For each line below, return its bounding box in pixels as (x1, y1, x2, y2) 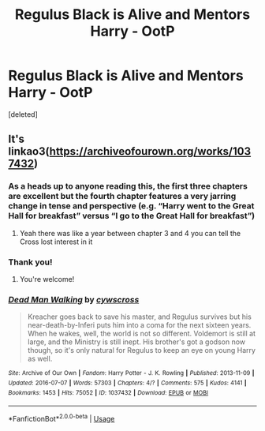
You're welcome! (19, 274, 75, 283)
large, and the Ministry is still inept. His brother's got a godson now (27, 337, 246, 347)
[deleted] (8, 109, 38, 119)
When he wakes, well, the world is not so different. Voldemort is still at (27, 329, 256, 339)
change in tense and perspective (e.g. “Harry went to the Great (8, 201, 255, 212)
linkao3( (8, 144, 50, 159)
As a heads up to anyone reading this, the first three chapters (8, 181, 248, 192)
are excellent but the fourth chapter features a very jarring (8, 191, 237, 202)
